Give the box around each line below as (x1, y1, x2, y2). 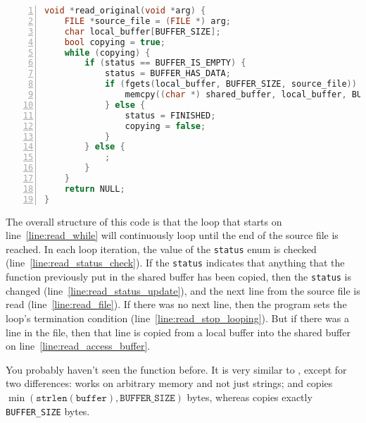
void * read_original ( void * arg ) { (44, 6, 206, 16)
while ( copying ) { (64, 47, 151, 58)
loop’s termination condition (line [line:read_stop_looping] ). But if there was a (6, 310, 349, 325)
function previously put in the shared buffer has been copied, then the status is (6, 269, 352, 284)
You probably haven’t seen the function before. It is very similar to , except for (6, 362, 347, 376)
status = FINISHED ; (125, 110, 216, 121)
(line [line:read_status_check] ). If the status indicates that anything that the (6, 255, 345, 270)
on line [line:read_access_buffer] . (6, 338, 151, 353)
